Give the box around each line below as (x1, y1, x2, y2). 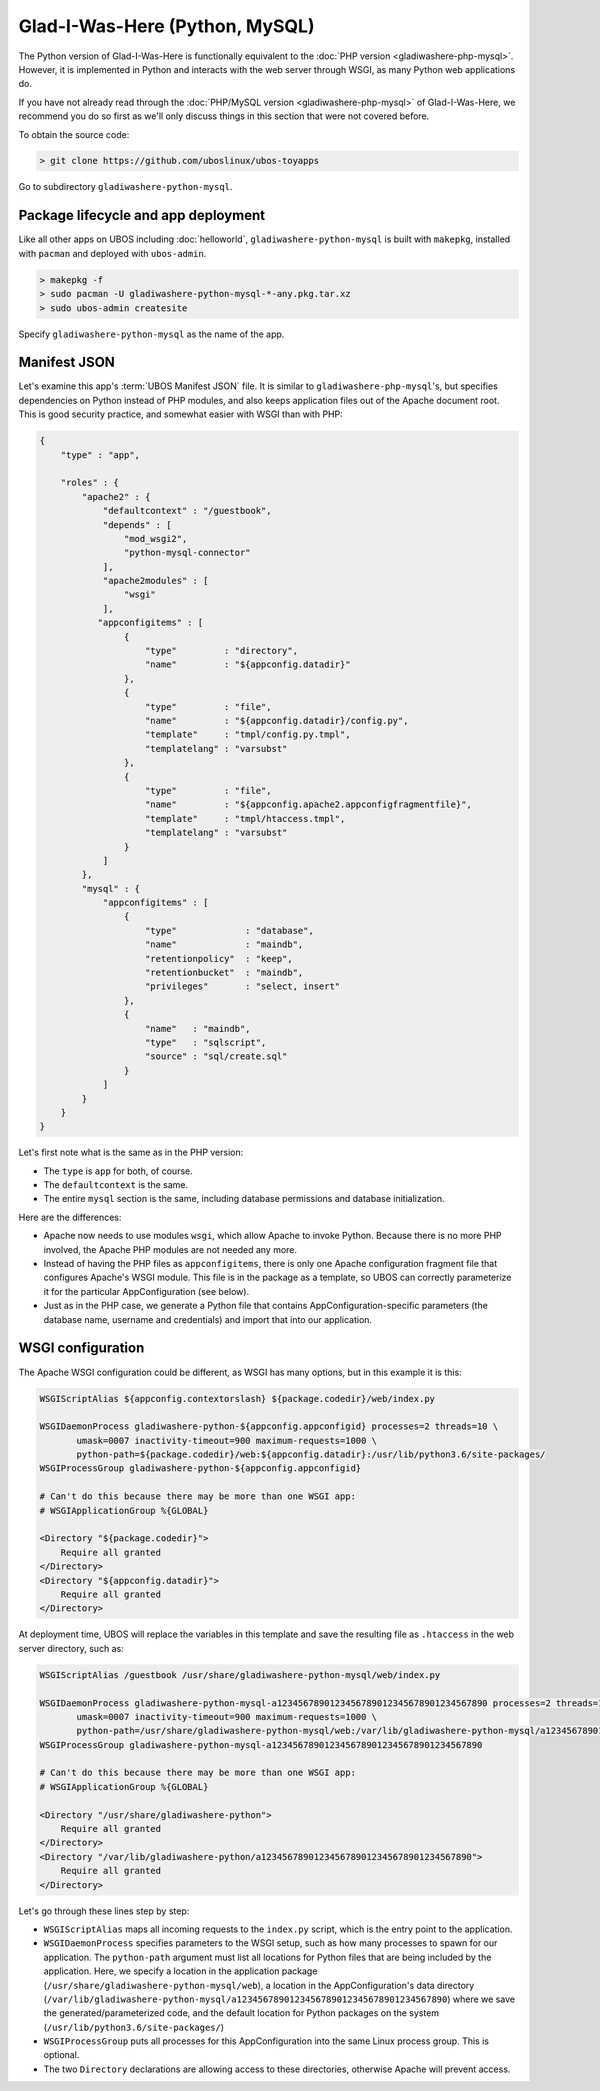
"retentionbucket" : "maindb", (145, 967, 304, 979)
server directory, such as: (18, 1642, 124, 1654)
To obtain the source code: (18, 128, 130, 140)
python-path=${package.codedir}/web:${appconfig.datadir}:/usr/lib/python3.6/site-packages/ (76, 1449, 546, 1460)
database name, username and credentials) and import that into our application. (43, 1313, 373, 1325)
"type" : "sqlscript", (145, 1036, 267, 1048)
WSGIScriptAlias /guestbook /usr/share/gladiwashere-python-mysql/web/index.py (39, 1669, 441, 1680)
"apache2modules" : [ (102, 575, 209, 587)
